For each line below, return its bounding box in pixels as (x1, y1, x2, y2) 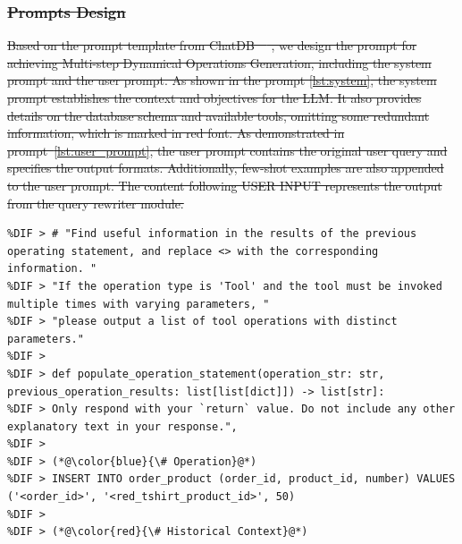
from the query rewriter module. (7, 193, 184, 212)
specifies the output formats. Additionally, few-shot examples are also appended (7, 158, 444, 177)
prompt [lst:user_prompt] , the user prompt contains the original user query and (7, 140, 448, 159)
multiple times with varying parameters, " (7, 297, 270, 310)
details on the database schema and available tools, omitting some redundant (7, 106, 430, 124)
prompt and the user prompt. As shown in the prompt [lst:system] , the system (7, 71, 437, 89)
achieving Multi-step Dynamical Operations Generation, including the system (7, 53, 432, 72)
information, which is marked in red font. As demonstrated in (7, 123, 345, 142)
